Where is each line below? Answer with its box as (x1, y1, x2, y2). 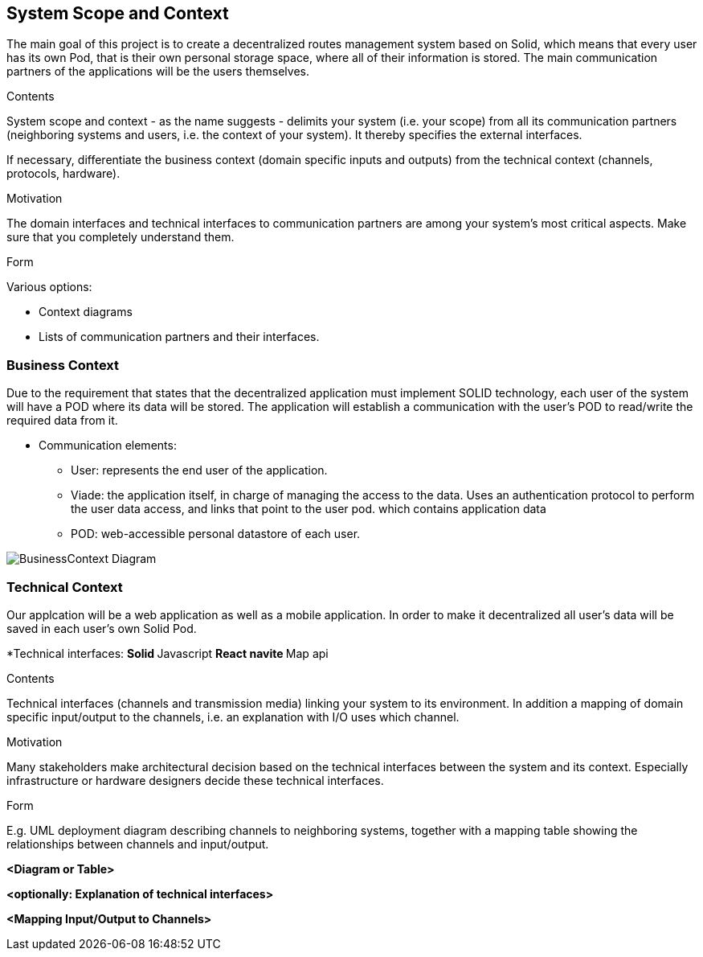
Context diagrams (39, 305, 133, 319)
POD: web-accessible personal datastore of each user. (71, 527, 361, 541)
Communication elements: (39, 438, 177, 453)
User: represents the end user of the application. (71, 463, 328, 478)
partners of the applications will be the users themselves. (6, 64, 309, 79)
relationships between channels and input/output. (6, 836, 269, 851)
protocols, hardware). (6, 166, 121, 181)
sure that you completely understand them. (6, 230, 235, 244)
